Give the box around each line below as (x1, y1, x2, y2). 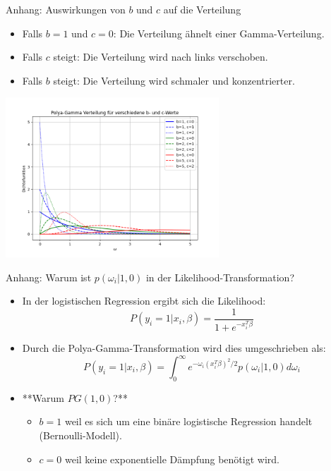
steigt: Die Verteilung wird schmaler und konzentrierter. (53, 73, 295, 87)
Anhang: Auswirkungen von (6, 2, 126, 16)
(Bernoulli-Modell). (39, 427, 122, 442)
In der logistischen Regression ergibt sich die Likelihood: (22, 293, 266, 308)
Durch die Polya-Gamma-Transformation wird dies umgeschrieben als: (22, 340, 326, 355)
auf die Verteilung (163, 2, 241, 16)
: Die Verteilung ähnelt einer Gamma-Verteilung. (113, 25, 325, 40)
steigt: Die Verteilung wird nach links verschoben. (53, 49, 268, 64)
